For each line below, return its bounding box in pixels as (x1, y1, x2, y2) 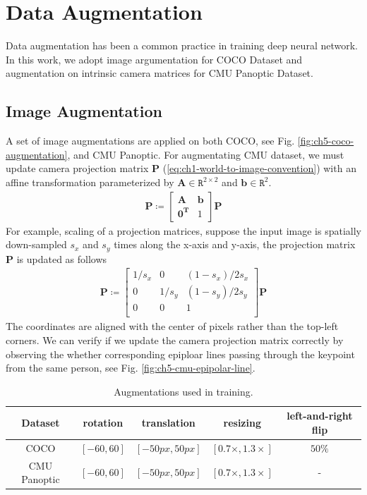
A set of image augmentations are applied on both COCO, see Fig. (6, 133, 295, 148)
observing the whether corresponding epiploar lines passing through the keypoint (6, 346, 355, 361)
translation (141, 415, 195, 430)
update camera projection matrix (6, 161, 149, 176)
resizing (223, 415, 261, 430)
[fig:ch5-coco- (297, 133, 354, 148)
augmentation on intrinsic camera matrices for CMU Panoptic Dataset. (6, 66, 313, 80)
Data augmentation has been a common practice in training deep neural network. (6, 38, 358, 53)
